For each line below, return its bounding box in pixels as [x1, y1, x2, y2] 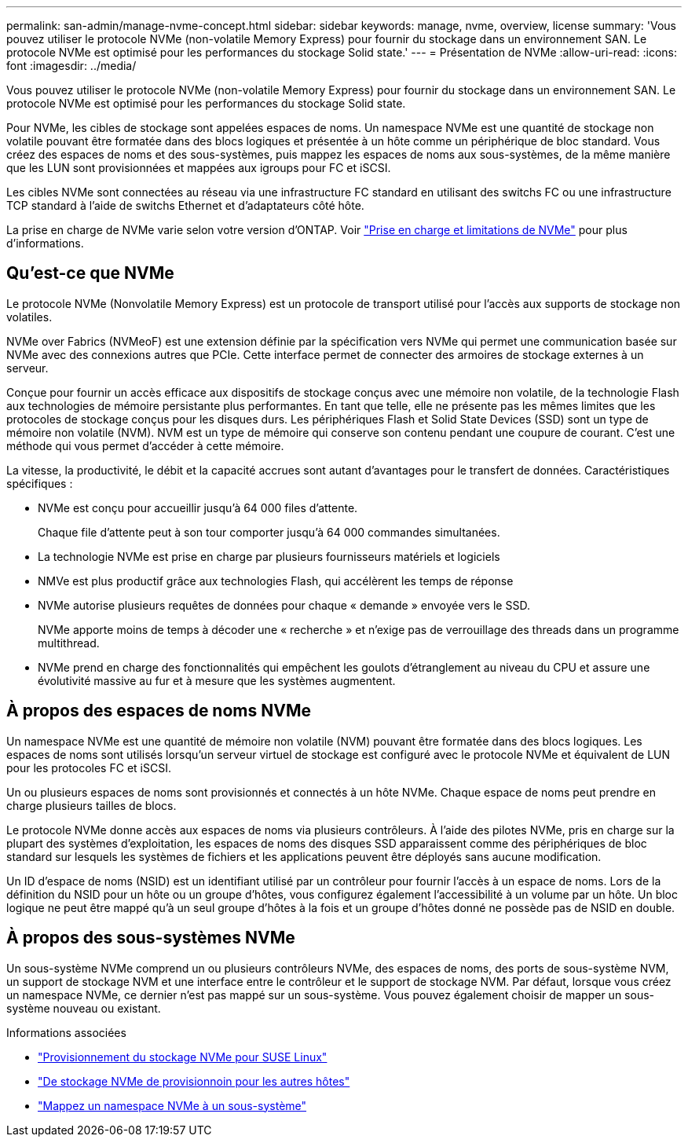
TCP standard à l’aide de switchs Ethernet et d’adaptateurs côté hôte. [6, 199, 364, 212]
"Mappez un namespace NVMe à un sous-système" [38, 1098, 307, 1112]
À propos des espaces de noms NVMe [6, 701, 311, 721]
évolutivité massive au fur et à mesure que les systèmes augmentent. [38, 673, 396, 687]
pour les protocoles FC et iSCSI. [6, 760, 171, 775]
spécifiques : [6, 476, 73, 490]
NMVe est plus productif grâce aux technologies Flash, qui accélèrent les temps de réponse [38, 573, 514, 588]
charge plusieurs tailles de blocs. [6, 798, 177, 812]
